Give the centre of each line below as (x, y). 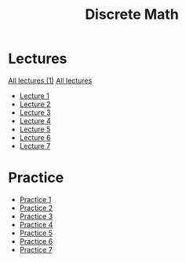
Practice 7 (36, 249)
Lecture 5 (35, 129)
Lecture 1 (34, 95)
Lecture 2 (35, 104)
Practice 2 (36, 208)
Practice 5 (36, 233)
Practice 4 (36, 224)
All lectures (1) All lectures (50, 80)
